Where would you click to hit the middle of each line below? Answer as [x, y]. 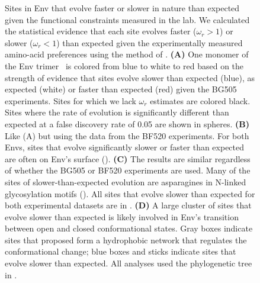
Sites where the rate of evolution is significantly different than [117, 112]
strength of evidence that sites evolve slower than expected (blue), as [130, 77]
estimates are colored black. [200, 100]
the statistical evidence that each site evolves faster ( [101, 31]
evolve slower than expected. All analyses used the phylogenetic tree [129, 263]
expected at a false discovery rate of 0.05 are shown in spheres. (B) [127, 123]
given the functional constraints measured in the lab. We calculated [127, 19]
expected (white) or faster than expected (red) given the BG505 [121, 89]
